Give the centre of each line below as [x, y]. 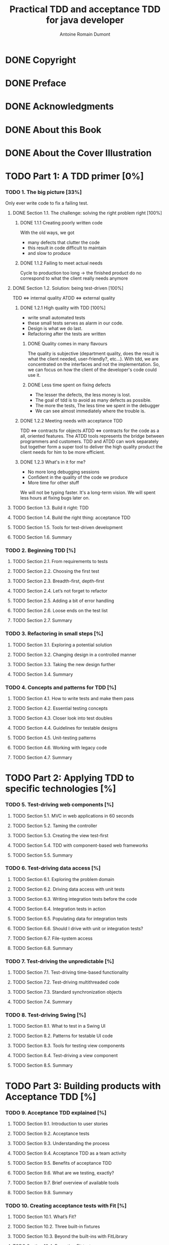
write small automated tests [56, 318]
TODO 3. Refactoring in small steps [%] [54, 634]
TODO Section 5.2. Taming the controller [55, 826]
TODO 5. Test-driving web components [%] [59, 805]
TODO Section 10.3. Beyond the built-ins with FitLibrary [70, 1236]
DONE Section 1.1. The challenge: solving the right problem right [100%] [87, 213]
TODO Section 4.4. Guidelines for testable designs [65, 728]
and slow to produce [49, 253]
